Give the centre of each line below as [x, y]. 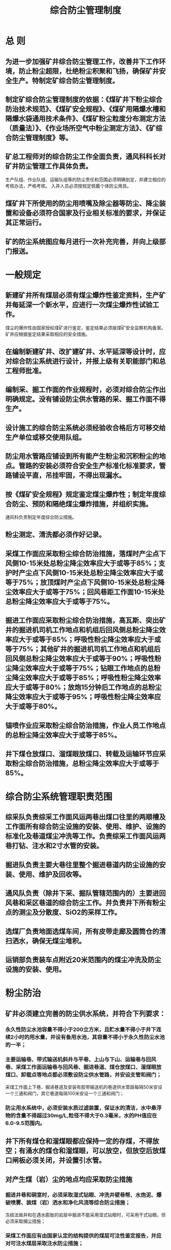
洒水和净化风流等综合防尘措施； [91, 1203]
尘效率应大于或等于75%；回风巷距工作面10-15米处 [85, 592]
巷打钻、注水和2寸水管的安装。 [54, 846]
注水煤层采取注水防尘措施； [50, 1243]
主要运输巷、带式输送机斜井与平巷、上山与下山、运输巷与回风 [81, 1060]
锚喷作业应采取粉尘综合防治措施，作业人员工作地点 [85, 725]
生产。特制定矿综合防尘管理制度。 [65, 80]
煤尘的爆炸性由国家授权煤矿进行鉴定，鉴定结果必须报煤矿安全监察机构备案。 [85, 327]
